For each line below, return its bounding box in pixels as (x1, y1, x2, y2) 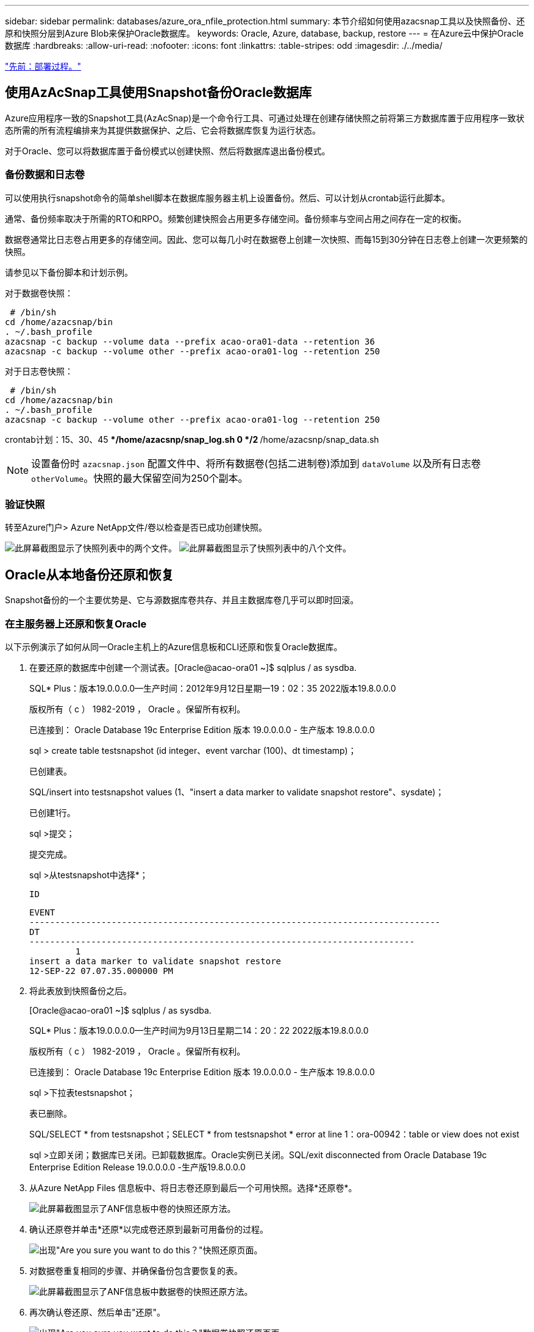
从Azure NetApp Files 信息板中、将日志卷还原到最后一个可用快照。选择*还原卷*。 (29, 1182, 357, 1193)
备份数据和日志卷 (5, 168, 85, 181)
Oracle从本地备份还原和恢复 (5, 567, 174, 582)
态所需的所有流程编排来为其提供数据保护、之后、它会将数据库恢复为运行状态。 (5, 124, 321, 135)
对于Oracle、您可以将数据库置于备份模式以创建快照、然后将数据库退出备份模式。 (5, 145, 330, 156)
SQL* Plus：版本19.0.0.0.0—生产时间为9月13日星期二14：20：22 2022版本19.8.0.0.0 (29, 1025, 369, 1036)
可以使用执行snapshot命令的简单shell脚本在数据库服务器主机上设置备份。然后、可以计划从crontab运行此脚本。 (5, 192, 450, 203)
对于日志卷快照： (5, 365, 73, 376)
